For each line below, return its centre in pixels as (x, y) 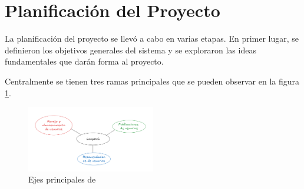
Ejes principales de (62, 179)
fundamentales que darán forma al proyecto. (84, 61)
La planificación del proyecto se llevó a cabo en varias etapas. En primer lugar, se (152, 38)
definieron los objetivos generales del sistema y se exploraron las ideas (130, 50)
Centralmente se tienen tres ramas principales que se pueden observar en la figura (152, 81)
